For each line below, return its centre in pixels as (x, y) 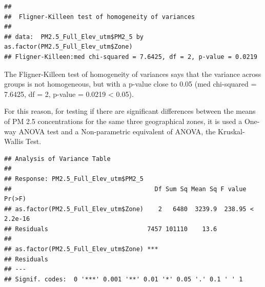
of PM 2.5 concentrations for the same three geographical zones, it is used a (123, 121)
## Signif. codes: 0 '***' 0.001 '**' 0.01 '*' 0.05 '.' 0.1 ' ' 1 (124, 279)
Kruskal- (231, 131)
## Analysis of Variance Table (57, 159)
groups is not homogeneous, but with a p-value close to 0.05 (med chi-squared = (130, 84)
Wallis (14, 141)
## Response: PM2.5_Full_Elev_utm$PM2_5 (74, 179)
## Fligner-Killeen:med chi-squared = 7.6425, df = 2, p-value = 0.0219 (131, 57)
